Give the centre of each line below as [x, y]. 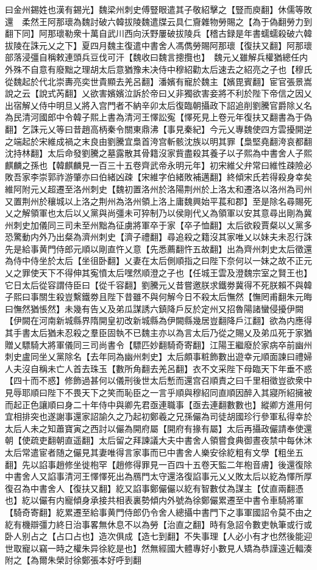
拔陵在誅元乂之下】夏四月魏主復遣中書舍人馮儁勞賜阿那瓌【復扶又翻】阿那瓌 [158, 45]
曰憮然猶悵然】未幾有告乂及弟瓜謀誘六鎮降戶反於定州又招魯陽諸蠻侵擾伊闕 [154, 308]
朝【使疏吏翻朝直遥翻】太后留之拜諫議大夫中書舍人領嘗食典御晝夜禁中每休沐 [158, 440]
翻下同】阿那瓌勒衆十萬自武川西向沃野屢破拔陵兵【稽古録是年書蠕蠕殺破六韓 [158, 33]
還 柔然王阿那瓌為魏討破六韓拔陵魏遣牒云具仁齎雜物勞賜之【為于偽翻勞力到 [158, 21]
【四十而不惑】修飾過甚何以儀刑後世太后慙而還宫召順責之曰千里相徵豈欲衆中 [158, 380]
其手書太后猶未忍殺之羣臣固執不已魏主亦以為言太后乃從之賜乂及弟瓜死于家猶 [158, 333]
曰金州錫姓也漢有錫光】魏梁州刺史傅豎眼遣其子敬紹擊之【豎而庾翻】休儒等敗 [158, 9]
